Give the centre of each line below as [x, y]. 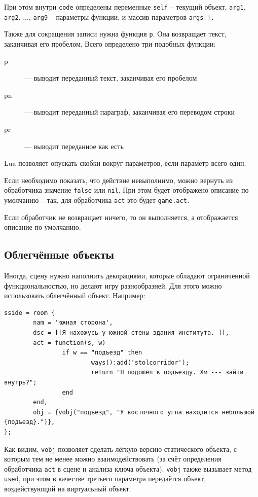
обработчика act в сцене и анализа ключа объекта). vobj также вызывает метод [128, 468]
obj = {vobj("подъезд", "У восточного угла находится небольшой [144, 412]
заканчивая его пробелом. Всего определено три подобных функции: [110, 43]
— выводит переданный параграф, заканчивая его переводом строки [130, 112]
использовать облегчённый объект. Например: [75, 295]
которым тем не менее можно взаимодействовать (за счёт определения [113, 459]
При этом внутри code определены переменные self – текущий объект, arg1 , [125, 7]
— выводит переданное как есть [74, 146]
